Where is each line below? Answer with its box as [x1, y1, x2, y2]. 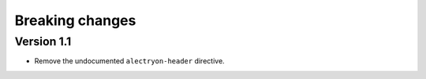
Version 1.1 [14, 34, 72, 48]
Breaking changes [14, 12, 136, 29]
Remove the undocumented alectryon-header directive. [34, 56, 225, 66]
